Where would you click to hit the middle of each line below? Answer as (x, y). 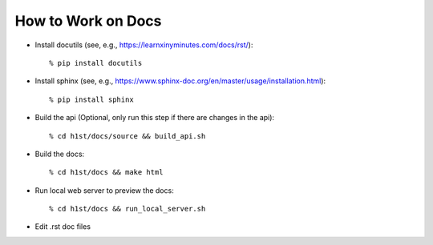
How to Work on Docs (88, 21)
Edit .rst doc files (63, 227)
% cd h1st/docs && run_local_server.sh (127, 209)
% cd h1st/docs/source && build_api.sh (127, 136)
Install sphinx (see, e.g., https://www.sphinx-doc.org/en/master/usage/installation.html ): (180, 81)
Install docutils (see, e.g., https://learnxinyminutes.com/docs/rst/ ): (144, 45)
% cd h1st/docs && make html (106, 173)
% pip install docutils (96, 63)
